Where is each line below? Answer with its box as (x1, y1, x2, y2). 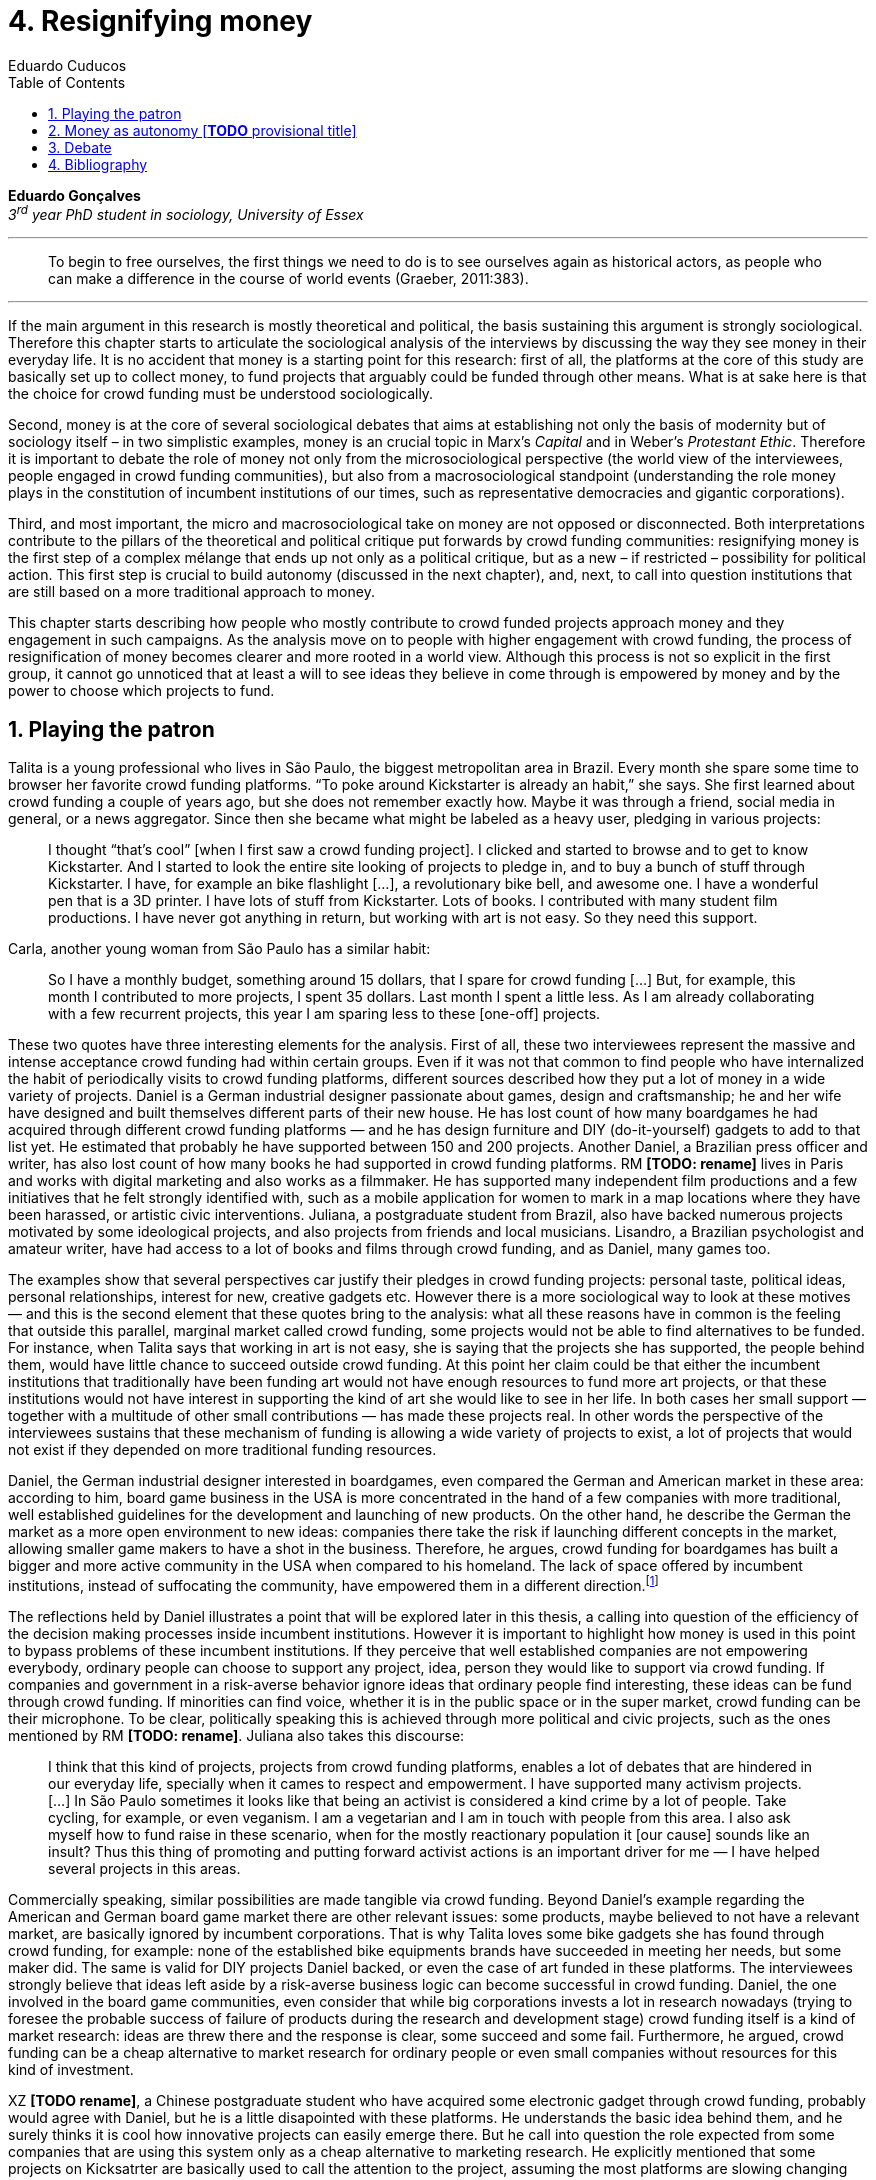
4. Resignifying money (8, 4, 313, 38)
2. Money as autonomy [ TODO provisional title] (48, 121, 357, 139)
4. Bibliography (48, 155, 148, 173)
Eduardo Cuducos (8, 56, 127, 74)
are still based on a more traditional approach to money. (8, 583, 375, 601)
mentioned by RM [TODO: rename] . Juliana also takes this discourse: (8, 1726, 465, 1744)
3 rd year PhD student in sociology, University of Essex (8, 203, 364, 224)
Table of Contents (8, 73, 126, 91)
